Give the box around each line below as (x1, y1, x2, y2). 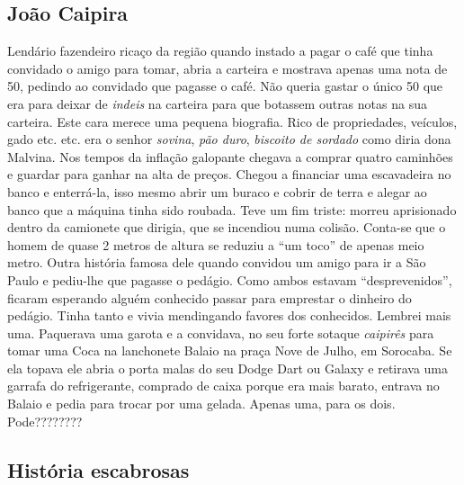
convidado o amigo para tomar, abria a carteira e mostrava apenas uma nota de (7, 58, 448, 77)
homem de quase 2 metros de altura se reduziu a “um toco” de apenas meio (7, 235, 424, 254)
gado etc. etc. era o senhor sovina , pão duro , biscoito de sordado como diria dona (7, 130, 451, 148)
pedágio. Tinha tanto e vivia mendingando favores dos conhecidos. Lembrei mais (7, 306, 451, 325)
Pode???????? (7, 411, 83, 430)
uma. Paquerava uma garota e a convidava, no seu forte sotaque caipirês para (7, 323, 434, 342)
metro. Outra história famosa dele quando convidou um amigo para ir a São (7, 253, 426, 272)
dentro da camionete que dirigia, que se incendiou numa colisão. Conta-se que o (7, 218, 446, 237)
